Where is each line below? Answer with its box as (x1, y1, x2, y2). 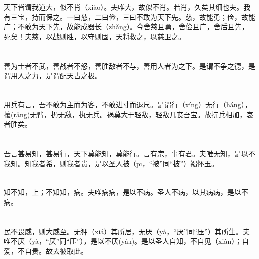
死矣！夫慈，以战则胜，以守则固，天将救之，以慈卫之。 (4, 31, 185, 41)
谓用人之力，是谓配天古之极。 (4, 70, 102, 81)
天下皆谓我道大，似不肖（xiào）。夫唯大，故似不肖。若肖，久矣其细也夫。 (4, 2, 244, 12)
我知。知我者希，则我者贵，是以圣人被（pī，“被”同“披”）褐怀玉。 (4, 158, 219, 168)
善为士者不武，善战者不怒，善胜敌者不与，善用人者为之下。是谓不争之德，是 (4, 60, 255, 71)
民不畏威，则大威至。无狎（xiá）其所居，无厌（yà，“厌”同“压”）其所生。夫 (4, 226, 250, 236)
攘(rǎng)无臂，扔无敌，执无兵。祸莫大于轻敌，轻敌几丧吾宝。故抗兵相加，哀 (4, 109, 254, 119)
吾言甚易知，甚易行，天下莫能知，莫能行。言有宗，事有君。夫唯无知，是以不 (4, 148, 255, 159)
